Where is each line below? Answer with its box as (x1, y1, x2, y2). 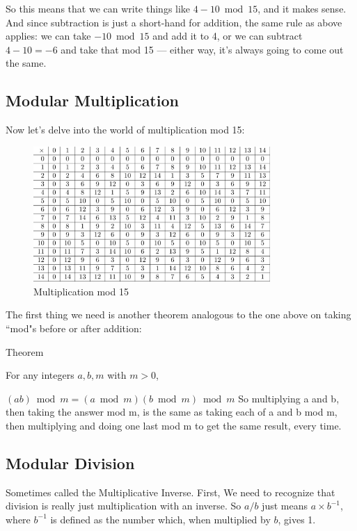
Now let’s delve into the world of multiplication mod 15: (6, 122, 245, 137)
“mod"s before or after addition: (6, 321, 142, 335)
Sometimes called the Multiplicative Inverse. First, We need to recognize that (6, 484, 335, 499)
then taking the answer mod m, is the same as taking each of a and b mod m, (6, 405, 338, 419)
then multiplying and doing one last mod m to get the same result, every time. (6, 418, 342, 432)
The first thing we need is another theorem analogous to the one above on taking (6, 307, 351, 322)
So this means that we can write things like (6, 1, 191, 15)
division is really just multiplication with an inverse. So (6, 498, 241, 513)
